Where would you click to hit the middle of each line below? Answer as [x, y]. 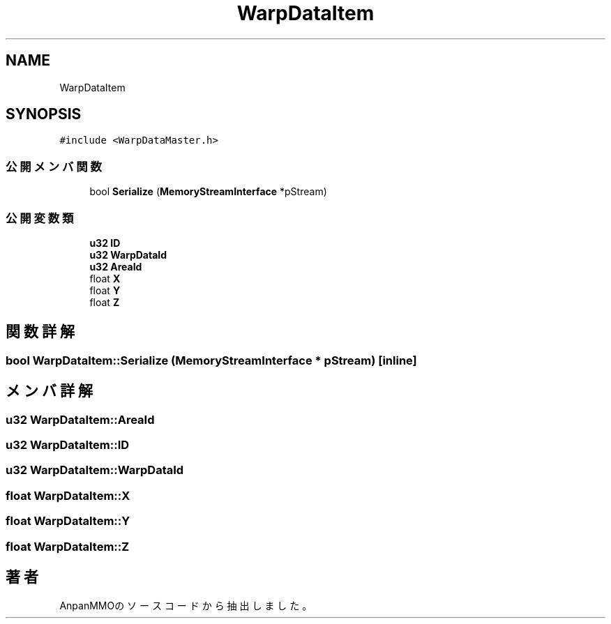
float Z [105, 302]
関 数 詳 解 [40, 332]
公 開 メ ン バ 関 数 [54, 166]
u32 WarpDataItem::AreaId [80, 419]
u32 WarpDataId [128, 254]
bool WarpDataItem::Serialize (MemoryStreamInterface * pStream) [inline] [211, 360]
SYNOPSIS [44, 114]
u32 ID [105, 243]
